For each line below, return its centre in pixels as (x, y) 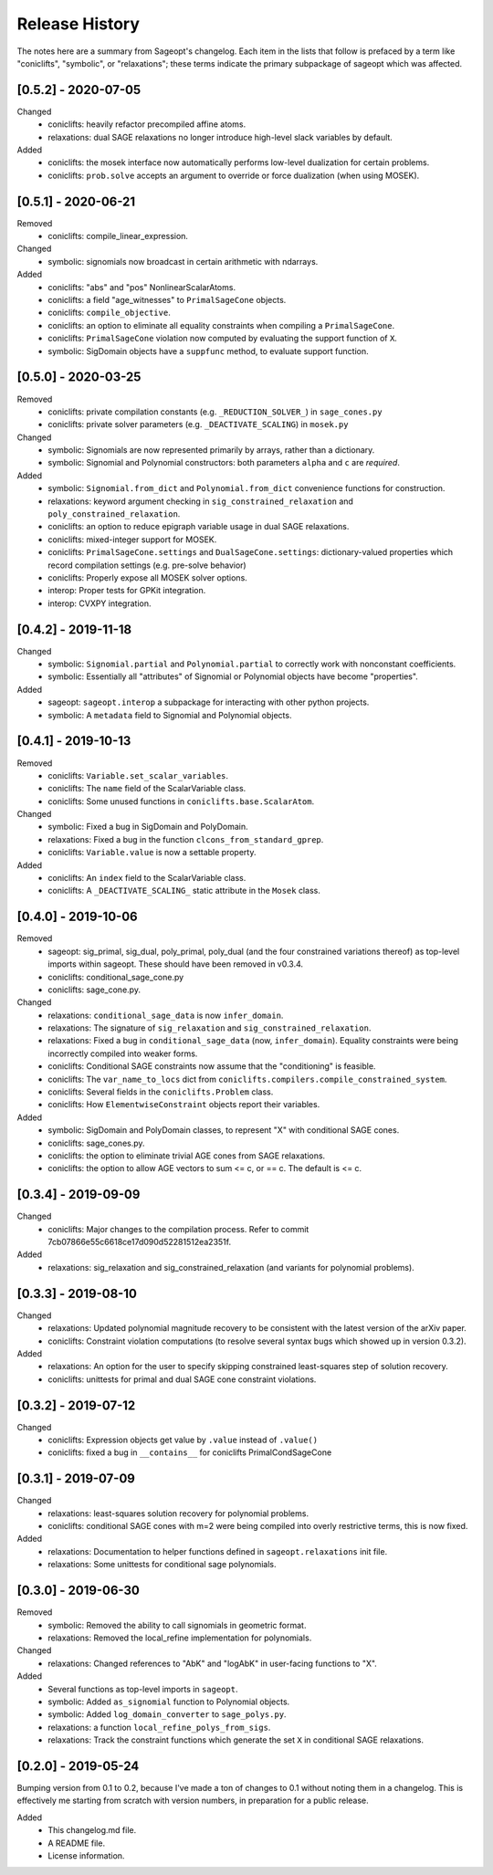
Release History (79, 24)
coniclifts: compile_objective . (109, 313)
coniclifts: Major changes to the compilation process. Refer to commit (178, 1229)
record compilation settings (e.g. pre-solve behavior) (147, 565)
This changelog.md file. (92, 1830)
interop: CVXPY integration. (100, 603)
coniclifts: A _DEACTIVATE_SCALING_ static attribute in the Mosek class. (184, 891)
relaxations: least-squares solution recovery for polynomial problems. (178, 1513)
